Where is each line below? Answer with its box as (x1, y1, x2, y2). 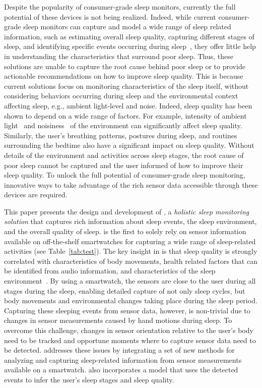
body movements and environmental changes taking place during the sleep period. (4, 295, 257, 306)
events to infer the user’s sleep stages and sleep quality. (4, 374, 174, 384)
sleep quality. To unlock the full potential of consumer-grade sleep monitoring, (4, 170, 245, 180)
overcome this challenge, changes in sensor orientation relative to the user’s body (4, 325, 253, 335)
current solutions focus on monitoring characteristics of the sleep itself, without (4, 80, 249, 91)
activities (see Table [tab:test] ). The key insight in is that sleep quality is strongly (4, 246, 257, 256)
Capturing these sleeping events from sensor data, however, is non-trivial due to (4, 305, 250, 315)
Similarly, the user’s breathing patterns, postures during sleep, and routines (4, 130, 237, 140)
